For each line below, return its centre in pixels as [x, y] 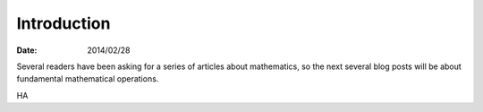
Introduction [64, 23]
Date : [27, 50]
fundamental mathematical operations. [88, 79]
